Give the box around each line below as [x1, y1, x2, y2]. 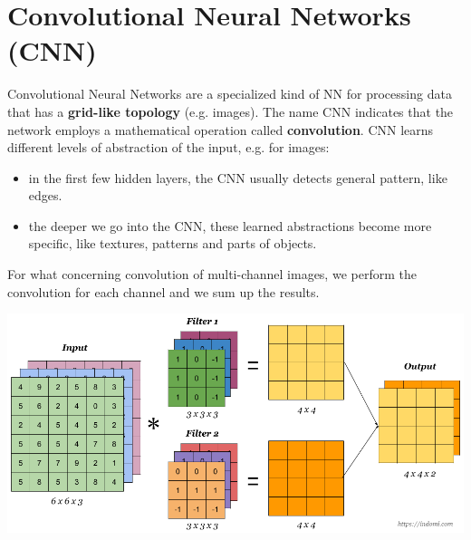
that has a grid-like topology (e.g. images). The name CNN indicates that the [7, 101, 454, 121]
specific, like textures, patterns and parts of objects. [28, 234, 317, 253]
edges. [28, 186, 62, 205]
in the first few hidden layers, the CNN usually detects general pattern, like [28, 168, 447, 187]
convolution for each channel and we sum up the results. [7, 282, 320, 301]
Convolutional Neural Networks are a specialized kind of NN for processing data [7, 84, 452, 103]
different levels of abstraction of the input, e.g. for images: [7, 138, 330, 157]
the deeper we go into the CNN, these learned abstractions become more [28, 216, 432, 235]
